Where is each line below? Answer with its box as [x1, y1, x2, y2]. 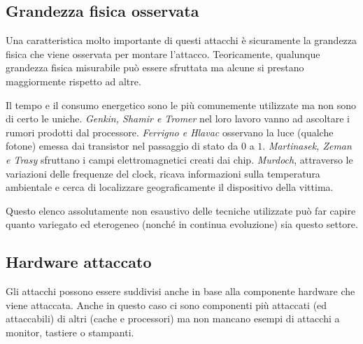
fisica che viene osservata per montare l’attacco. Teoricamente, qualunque [6, 46, 320, 61]
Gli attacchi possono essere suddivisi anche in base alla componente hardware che [6, 284, 355, 299]
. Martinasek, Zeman [262, 138, 352, 153]
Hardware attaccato [6, 251, 152, 273]
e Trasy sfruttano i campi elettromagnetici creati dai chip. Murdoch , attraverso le [6, 152, 353, 166]
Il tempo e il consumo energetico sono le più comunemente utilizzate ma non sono [6, 97, 357, 112]
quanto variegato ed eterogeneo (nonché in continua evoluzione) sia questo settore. [6, 217, 358, 231]
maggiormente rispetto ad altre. [6, 73, 141, 88]
